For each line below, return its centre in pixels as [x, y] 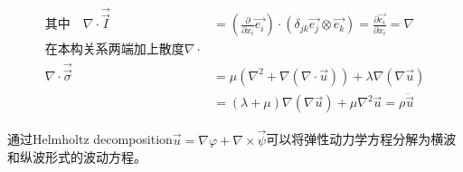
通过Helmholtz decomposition [90, 139]
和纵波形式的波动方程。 [77, 157]
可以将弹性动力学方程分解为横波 [361, 139]
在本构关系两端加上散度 [114, 50]
